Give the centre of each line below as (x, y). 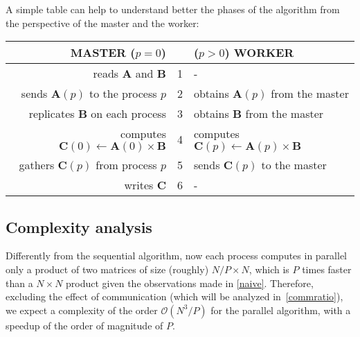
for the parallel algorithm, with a (281, 310)
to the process (123, 94)
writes (139, 185)
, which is (269, 269)
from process (126, 165)
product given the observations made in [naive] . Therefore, (190, 283)
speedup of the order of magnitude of (84, 325)
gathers (37, 165)
